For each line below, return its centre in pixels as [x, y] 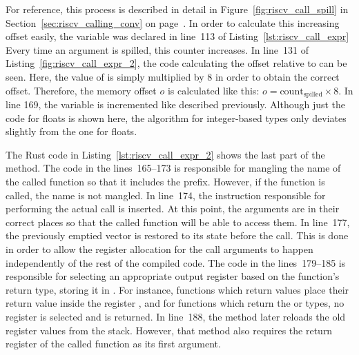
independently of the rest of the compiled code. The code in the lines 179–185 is [176, 262]
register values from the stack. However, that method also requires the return [169, 330]
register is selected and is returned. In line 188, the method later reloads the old [176, 316]
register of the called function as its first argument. [113, 344]
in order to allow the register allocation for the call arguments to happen [159, 248]
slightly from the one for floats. [71, 131]
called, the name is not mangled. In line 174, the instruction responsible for [166, 195]
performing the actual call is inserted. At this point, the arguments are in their [173, 209]
